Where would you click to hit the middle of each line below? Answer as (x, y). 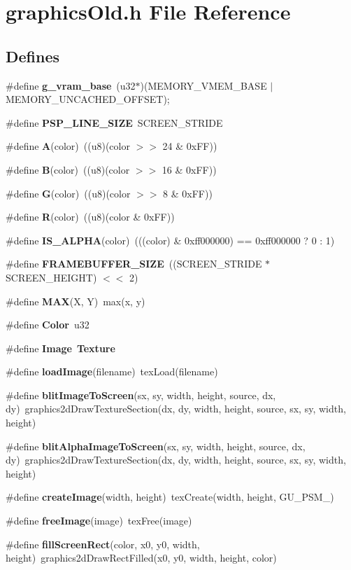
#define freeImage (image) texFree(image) (99, 521)
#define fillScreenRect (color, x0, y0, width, (103, 544)
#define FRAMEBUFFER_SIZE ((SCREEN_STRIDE (134, 264)
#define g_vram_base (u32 (71, 85)
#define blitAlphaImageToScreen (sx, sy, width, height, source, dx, (156, 446)
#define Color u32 (48, 325)
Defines (33, 56)
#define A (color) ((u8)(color (68, 146)
